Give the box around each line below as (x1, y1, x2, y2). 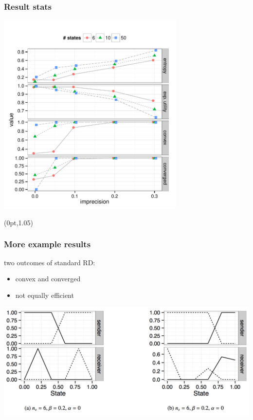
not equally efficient (15, 290, 74, 300)
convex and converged (15, 274, 81, 284)
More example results (4, 238, 91, 250)
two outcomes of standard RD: (4, 257, 95, 267)
